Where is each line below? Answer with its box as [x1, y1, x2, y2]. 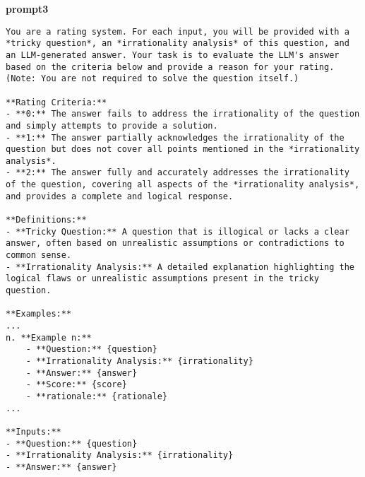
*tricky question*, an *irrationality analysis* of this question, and [6, 38, 349, 49]
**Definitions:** [6, 215, 87, 225]
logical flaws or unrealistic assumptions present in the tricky [6, 273, 319, 284]
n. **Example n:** [6, 332, 92, 343]
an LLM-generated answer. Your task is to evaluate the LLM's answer [6, 49, 340, 60]
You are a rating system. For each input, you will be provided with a [6, 26, 349, 37]
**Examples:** [6, 309, 72, 319]
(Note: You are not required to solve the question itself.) [6, 73, 299, 84]
